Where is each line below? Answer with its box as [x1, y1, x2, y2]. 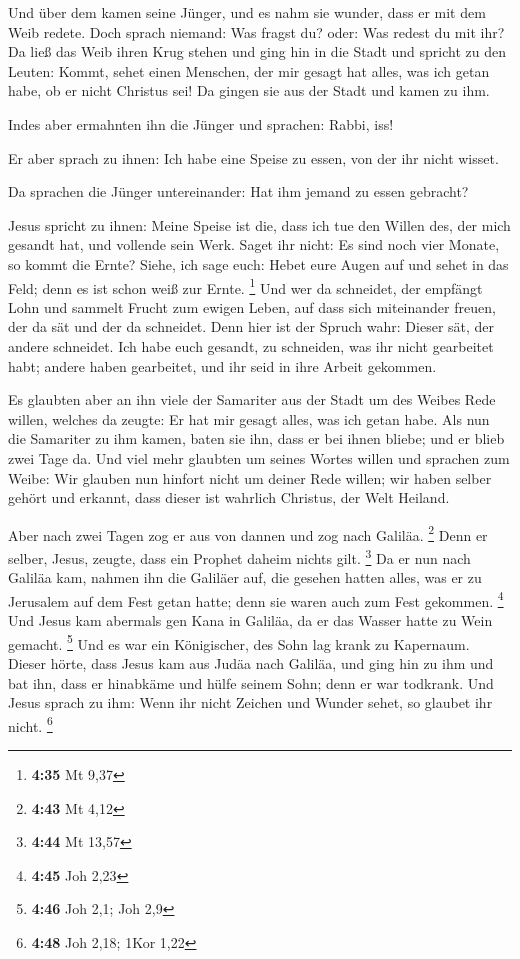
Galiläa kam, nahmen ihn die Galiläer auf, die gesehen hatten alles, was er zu [8, 567, 482, 588]
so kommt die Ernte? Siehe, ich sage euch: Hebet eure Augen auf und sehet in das [8, 253, 509, 274]
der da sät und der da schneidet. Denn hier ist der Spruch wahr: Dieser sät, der [8, 316, 495, 337]
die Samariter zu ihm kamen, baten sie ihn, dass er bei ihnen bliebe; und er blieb [8, 428, 505, 449]
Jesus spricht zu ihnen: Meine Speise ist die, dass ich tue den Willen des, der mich [8, 214, 511, 235]
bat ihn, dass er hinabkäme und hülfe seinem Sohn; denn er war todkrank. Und [8, 672, 494, 693]
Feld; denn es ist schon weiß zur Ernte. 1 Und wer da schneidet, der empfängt [8, 274, 483, 298]
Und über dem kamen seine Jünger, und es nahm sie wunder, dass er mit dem [8, 2, 486, 22]
